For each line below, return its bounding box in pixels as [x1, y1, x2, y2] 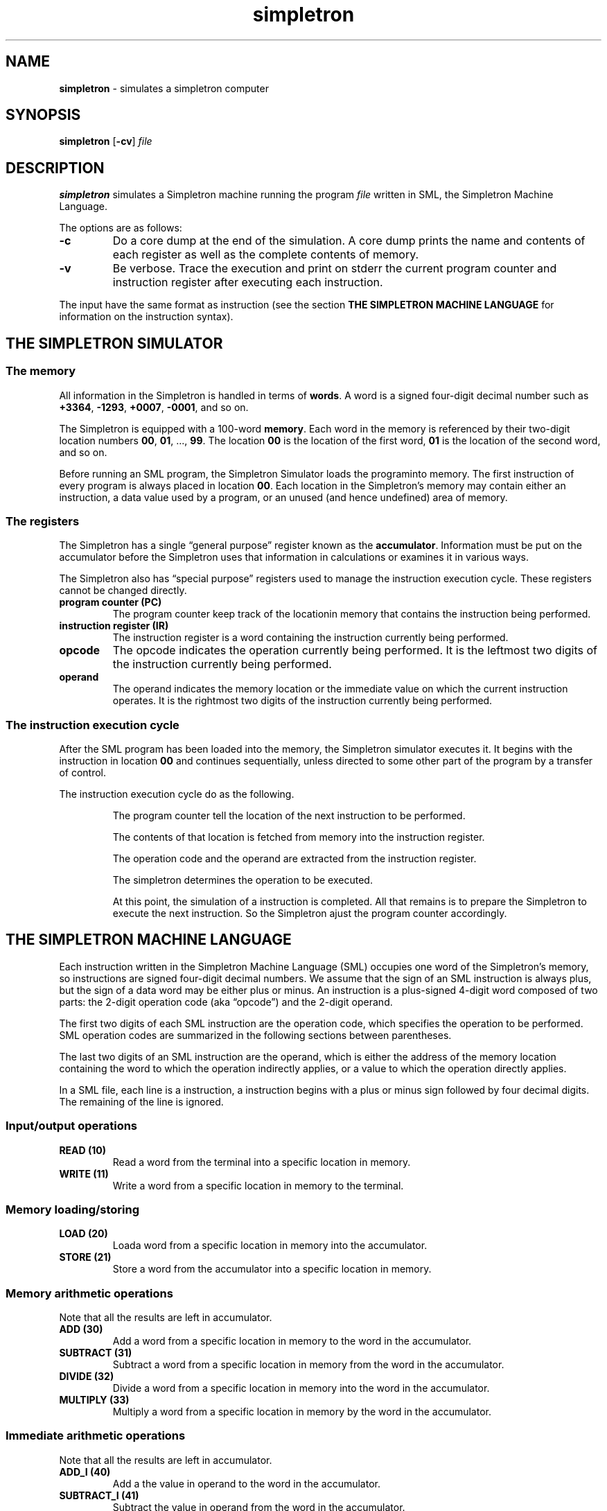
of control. [59, 767, 107, 778]
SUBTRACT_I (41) [59, 1489, 139, 1501]
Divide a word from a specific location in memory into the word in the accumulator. [112, 1382, 490, 1395]
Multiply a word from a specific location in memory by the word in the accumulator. [112, 1406, 492, 1418]
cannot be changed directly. [59, 584, 187, 597]
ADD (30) [59, 1323, 103, 1336]
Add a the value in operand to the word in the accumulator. [112, 1477, 380, 1490]
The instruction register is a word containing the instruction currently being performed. [112, 631, 509, 644]
